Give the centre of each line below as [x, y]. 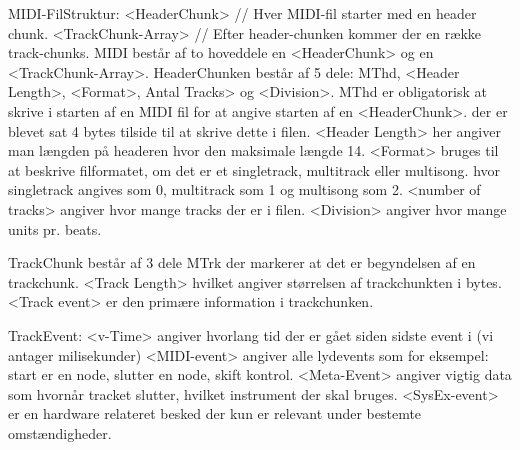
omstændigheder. [60, 432]
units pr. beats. [55, 228]
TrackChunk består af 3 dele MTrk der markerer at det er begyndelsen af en [242, 262]
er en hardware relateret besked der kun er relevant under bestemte [215, 413]
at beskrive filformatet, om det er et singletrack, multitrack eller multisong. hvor [254, 169]
